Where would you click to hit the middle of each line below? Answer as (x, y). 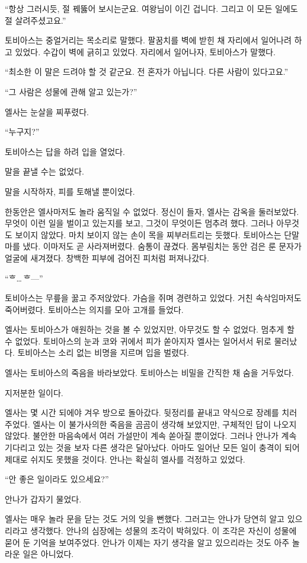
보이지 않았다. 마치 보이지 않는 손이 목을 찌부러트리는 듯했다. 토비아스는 (148, 234)
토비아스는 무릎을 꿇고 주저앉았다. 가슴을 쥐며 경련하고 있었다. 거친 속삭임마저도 (153, 298)
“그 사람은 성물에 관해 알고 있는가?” (71, 91)
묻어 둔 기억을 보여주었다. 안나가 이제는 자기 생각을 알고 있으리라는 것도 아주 (147, 542)
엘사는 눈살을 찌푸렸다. (47, 111)
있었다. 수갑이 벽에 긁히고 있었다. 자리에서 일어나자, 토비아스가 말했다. (145, 51)
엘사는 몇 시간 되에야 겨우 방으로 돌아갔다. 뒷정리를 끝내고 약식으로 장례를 (142, 412)
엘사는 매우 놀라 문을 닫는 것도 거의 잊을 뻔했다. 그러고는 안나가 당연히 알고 (145, 519)
